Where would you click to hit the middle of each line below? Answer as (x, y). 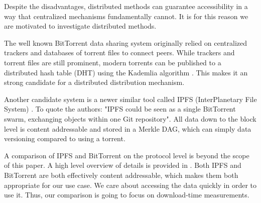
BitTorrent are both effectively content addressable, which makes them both (121, 175)
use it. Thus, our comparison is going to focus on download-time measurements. (127, 195)
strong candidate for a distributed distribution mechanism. (94, 82)
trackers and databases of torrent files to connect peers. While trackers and (119, 53)
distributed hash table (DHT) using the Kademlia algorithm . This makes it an (126, 72)
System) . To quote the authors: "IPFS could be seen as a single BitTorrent (120, 109)
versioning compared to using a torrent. (65, 138)
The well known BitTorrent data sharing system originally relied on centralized (126, 42)
